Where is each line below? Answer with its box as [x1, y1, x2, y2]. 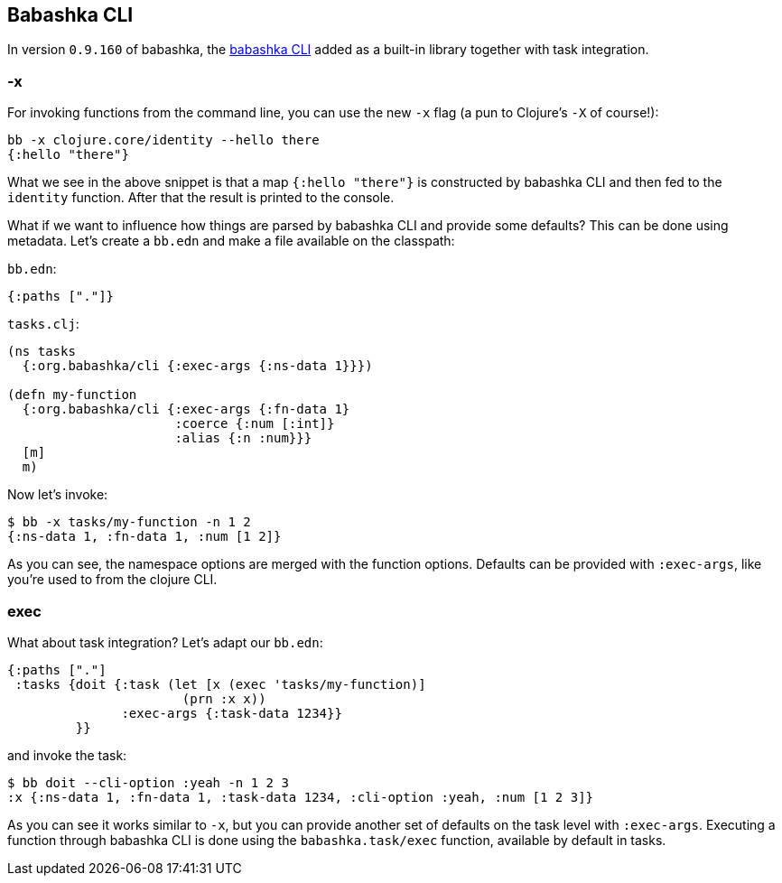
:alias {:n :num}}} [174, 431, 312, 446]
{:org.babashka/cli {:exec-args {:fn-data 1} [22, 402, 350, 417]
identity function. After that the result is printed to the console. [7, 190, 395, 206]
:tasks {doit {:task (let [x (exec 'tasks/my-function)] [14, 676, 426, 692]
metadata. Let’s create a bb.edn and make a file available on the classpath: [7, 233, 455, 249]
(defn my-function [7, 387, 137, 403]
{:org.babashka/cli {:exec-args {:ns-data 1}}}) [22, 358, 373, 374]
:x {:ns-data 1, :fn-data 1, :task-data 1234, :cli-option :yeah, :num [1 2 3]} [7, 789, 594, 804]
